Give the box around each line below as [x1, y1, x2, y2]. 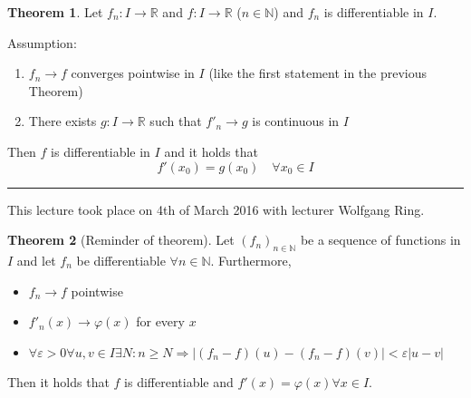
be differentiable [76, 250, 166, 269]
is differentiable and [124, 373, 234, 392]
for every [136, 312, 185, 331]
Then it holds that [7, 373, 110, 392]
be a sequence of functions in [300, 230, 461, 249]
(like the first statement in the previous [208, 63, 428, 83]
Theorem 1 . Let [7, 3, 103, 21]
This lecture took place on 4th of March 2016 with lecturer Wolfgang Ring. [7, 199, 425, 218]
